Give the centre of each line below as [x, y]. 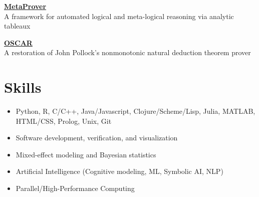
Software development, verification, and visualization [97, 138]
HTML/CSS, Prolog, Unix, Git [64, 121]
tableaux [17, 26]
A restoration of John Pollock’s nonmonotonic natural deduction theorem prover [127, 52]
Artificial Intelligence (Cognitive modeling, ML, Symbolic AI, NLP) [119, 171]
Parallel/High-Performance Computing [75, 188]
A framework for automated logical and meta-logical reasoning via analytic [119, 16]
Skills [23, 87]
